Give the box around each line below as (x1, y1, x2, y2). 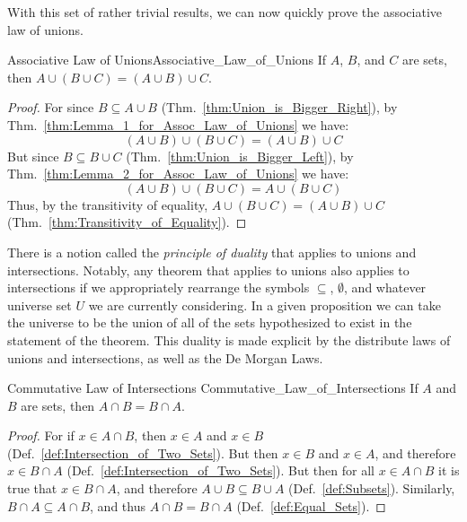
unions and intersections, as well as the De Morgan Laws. (7, 348, 323, 367)
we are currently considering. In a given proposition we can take (88, 295, 441, 314)
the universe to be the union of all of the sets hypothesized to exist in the (7, 313, 412, 332)
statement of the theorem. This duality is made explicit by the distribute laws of (7, 330, 451, 349)
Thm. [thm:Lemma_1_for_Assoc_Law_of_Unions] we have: (7, 115, 349, 134)
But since (7, 146, 59, 165)
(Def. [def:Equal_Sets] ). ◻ (236, 496, 386, 515)
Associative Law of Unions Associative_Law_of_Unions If (7, 50, 327, 69)
